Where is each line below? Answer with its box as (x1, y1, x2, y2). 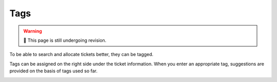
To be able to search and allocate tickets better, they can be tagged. (9, 51, 154, 58)
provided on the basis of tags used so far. (9, 68, 97, 74)
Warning (23, 28, 42, 34)
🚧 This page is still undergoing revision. (23, 37, 107, 43)
